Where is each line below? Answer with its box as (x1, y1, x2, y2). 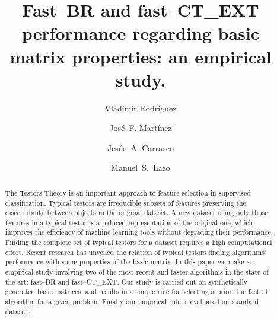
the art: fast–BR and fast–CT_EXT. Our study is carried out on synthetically (5, 276, 248, 286)
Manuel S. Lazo (111, 161, 170, 174)
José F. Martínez (109, 122, 172, 134)
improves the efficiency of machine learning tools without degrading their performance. (5, 227, 273, 237)
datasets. (5, 306, 33, 316)
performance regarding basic (21, 21, 260, 45)
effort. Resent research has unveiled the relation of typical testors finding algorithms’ (5, 247, 267, 257)
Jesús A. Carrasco (107, 141, 174, 154)
